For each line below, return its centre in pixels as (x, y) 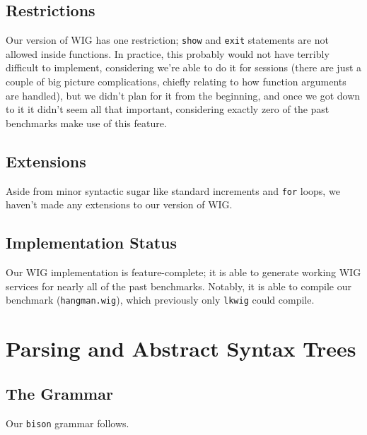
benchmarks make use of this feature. (86, 123)
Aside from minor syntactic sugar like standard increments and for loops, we (173, 190)
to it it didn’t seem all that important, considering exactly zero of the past (168, 109)
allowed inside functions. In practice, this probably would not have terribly (168, 53)
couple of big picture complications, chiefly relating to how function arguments (176, 82)
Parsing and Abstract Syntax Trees (181, 348)
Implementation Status (92, 243)
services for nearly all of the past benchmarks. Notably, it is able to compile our (179, 286)
